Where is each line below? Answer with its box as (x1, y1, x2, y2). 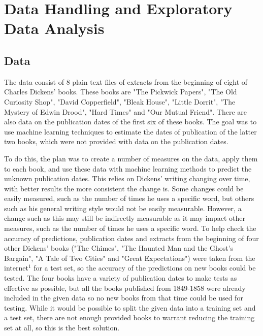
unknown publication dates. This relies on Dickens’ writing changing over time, (4, 173, 250, 184)
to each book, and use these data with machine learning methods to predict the (4, 163, 252, 174)
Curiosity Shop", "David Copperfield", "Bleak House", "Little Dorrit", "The (4, 96, 236, 107)
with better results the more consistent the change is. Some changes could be (4, 183, 244, 193)
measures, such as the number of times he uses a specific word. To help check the (4, 223, 256, 233)
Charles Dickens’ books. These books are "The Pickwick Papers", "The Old (4, 86, 237, 97)
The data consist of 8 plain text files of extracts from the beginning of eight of (4, 76, 248, 87)
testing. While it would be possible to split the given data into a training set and (4, 302, 256, 313)
